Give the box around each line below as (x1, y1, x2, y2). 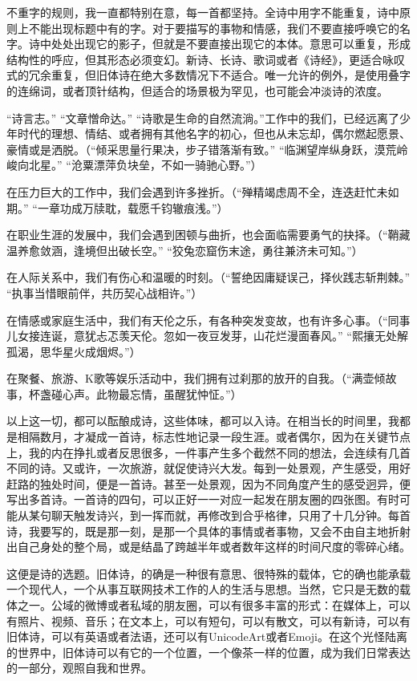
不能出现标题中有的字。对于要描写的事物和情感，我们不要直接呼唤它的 (28, 19, 399, 36)
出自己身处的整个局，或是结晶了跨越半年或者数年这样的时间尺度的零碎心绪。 (6, 538, 411, 555)
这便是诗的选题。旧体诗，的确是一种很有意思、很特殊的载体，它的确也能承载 (6, 565, 411, 582)
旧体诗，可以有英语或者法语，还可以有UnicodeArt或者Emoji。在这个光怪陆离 (6, 628, 407, 645)
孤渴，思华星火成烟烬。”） (6, 343, 141, 359)
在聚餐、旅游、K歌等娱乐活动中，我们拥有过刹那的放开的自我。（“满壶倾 (6, 370, 386, 387)
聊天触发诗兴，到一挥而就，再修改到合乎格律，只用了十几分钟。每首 (51, 507, 411, 524)
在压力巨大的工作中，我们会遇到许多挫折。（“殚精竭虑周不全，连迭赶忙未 (6, 183, 388, 200)
